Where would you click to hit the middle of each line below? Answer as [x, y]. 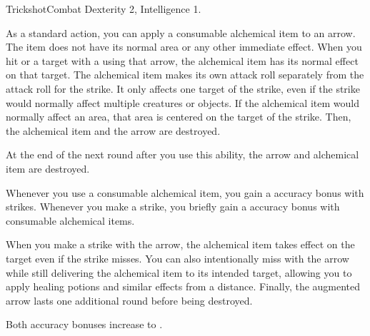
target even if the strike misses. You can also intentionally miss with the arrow [177, 258]
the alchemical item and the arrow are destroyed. [113, 130]
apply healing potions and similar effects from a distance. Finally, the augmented [183, 286]
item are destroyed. [48, 168]
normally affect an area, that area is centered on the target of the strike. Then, [179, 117]
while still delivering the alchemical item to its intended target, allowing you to [179, 272]
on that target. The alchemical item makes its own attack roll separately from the [185, 75]
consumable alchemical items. [70, 220]
